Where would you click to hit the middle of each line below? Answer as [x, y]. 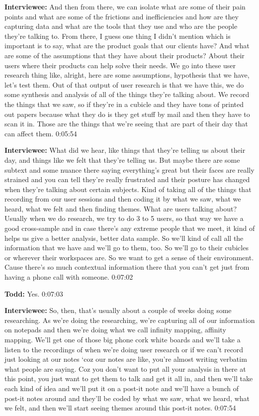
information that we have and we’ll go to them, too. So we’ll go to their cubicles [127, 248]
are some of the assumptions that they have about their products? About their [125, 55]
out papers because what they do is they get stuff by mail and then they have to [127, 114]
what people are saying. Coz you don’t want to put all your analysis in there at [125, 368]
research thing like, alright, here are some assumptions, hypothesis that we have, [127, 75]
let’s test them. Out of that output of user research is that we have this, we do [124, 84]
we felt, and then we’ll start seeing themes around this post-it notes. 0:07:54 [120, 408]
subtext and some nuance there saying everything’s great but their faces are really [129, 169]
